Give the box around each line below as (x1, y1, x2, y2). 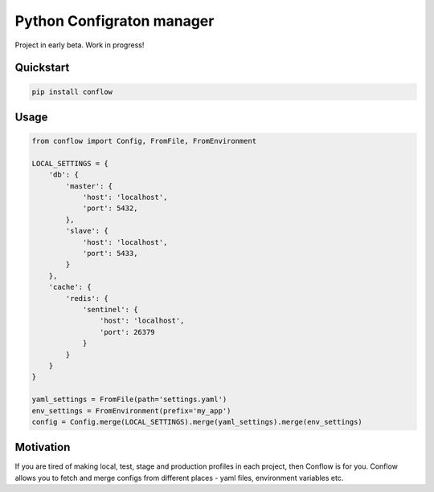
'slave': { (65, 226, 108, 236)
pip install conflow (31, 87, 113, 96)
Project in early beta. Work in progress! (14, 40, 145, 50)
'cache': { (48, 283, 92, 292)
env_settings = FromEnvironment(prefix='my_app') (31, 406, 231, 415)
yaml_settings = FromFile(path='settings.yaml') (31, 395, 227, 405)
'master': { (65, 181, 113, 190)
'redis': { (65, 294, 108, 303)
